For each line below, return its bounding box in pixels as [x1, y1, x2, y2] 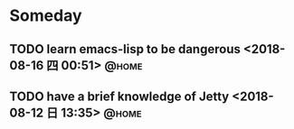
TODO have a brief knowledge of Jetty [9, 88, 230, 104]
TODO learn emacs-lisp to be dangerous [9, 41, 242, 57]
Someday [9, 5, 83, 26]
